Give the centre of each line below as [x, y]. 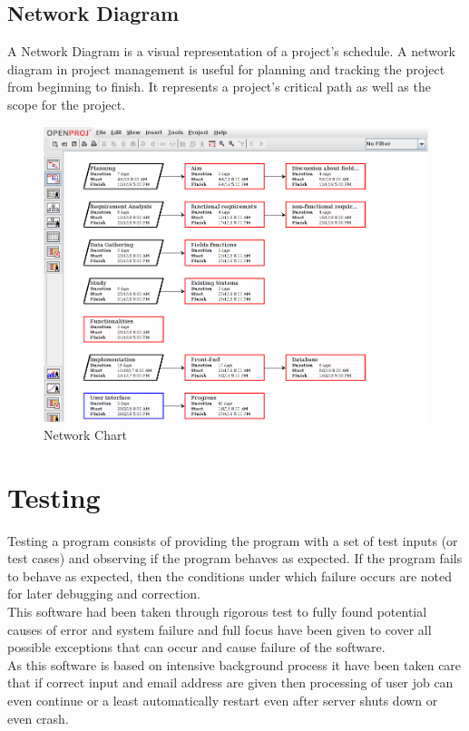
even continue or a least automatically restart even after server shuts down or [223, 700]
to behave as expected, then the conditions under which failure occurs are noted [230, 575]
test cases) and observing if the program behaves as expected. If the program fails [235, 558]
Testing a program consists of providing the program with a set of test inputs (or [233, 540]
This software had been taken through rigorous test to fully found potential [217, 611]
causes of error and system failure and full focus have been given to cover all [220, 629]
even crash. [38, 718]
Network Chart [85, 434]
